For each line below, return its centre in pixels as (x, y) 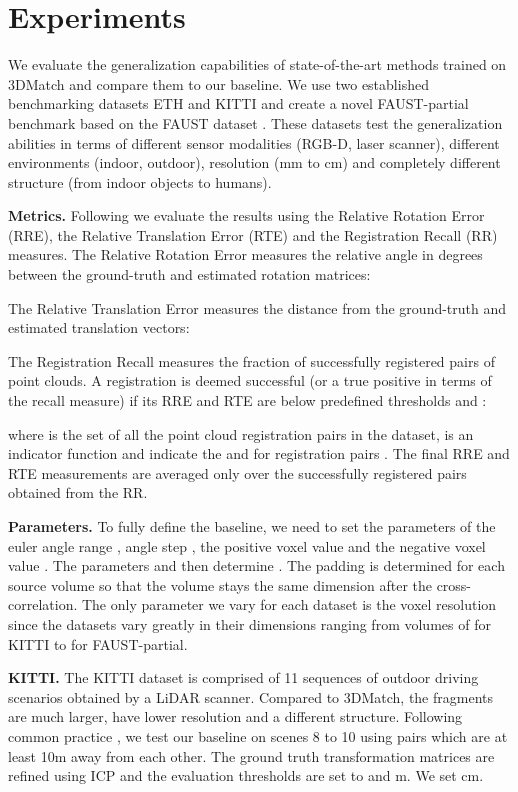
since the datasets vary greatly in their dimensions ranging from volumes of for (249, 623)
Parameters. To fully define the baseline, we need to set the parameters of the (252, 526)
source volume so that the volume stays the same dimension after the (220, 584)
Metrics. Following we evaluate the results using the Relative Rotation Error (246, 215)
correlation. (43, 604)
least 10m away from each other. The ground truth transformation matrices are (251, 755)
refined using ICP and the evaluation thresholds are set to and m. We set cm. (246, 775)
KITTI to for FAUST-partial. (98, 643)
